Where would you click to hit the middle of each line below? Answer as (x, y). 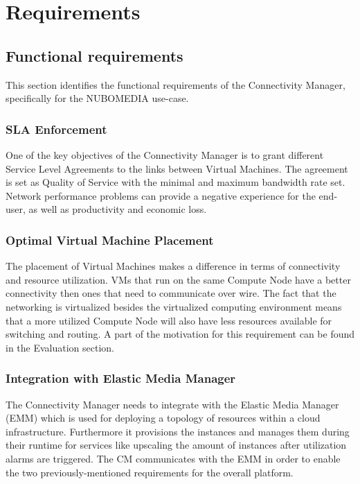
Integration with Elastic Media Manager (121, 378)
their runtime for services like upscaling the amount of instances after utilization (176, 445)
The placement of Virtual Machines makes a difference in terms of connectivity (173, 266)
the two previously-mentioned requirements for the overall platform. (150, 472)
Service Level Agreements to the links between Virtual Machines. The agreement (177, 168)
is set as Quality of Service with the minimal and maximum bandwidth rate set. (175, 182)
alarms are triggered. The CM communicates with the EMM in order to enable (173, 458)
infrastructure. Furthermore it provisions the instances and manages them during (178, 431)
